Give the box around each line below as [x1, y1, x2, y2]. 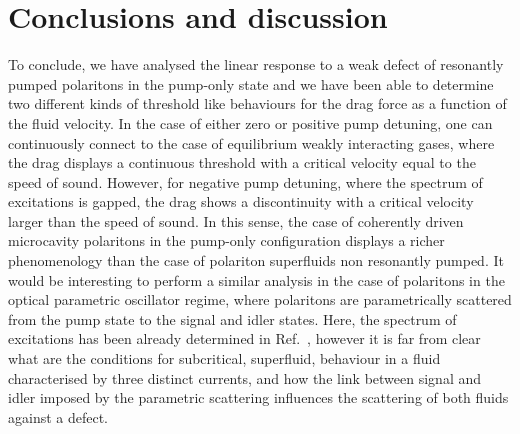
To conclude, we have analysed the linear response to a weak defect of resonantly [8, 54, 504, 75]
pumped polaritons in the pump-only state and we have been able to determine [8, 73, 494, 94]
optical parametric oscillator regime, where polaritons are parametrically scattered [8, 289, 512, 310]
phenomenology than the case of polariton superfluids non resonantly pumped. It [8, 250, 504, 271]
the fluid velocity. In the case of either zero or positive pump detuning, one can [8, 112, 493, 133]
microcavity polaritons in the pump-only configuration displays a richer [8, 230, 445, 251]
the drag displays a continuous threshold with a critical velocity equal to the [8, 152, 476, 173]
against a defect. [8, 406, 109, 427]
